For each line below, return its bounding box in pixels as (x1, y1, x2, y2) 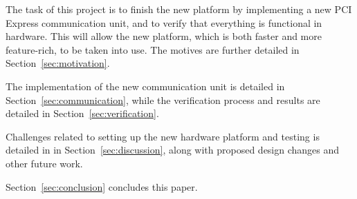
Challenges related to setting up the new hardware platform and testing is (6, 129, 320, 143)
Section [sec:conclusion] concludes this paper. (6, 179, 198, 193)
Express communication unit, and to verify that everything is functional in (6, 15, 322, 30)
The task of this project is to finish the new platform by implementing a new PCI (6, 2, 352, 16)
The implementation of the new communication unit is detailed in (6, 78, 285, 93)
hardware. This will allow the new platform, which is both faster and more (6, 29, 322, 43)
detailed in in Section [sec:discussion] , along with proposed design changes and (6, 143, 340, 157)
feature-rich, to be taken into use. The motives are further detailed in (6, 42, 300, 56)
